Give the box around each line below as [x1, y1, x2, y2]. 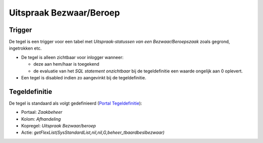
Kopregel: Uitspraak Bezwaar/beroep [21, 123, 96, 129]
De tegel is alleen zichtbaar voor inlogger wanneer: [21, 54, 124, 60]
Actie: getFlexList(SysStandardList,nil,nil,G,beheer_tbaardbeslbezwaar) [21, 129, 165, 136]
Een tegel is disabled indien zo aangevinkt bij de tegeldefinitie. [21, 75, 146, 81]
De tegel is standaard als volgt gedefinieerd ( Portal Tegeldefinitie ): [9, 100, 142, 106]
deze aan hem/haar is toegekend [33, 61, 99, 67]
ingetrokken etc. [9, 45, 42, 51]
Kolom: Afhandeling [21, 116, 61, 122]
